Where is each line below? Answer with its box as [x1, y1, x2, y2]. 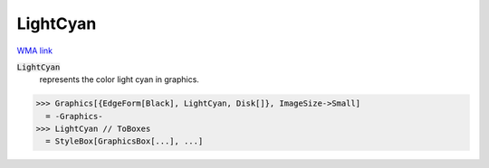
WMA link [16, 45, 53, 56]
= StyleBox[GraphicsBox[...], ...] [45, 136, 204, 146]
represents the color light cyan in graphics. [39, 74, 199, 85]
